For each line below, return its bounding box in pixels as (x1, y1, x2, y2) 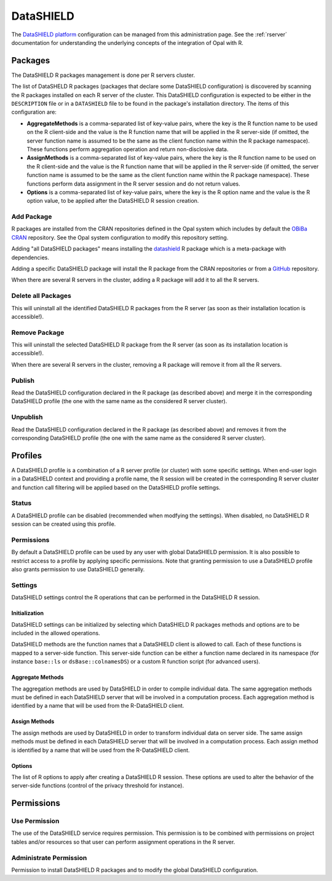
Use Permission (11, 817, 60, 826)
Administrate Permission (11, 853, 87, 862)
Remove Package (11, 328, 65, 337)
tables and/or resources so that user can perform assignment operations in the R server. (11, 838, 235, 845)
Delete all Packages (11, 292, 72, 300)
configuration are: (11, 108, 57, 116)
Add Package (11, 213, 52, 221)
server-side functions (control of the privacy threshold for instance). (11, 782, 184, 789)
